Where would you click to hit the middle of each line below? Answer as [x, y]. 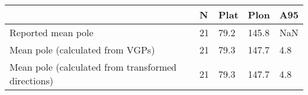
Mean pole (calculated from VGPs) [82, 50]
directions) [31, 80]
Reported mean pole [52, 32]
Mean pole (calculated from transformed [93, 67]
